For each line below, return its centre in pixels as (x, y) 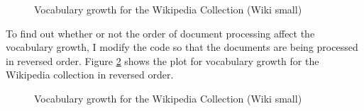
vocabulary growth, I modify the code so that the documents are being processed (182, 47)
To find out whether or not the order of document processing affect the (160, 33)
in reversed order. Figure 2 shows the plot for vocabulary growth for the (162, 60)
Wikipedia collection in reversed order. (90, 75)
